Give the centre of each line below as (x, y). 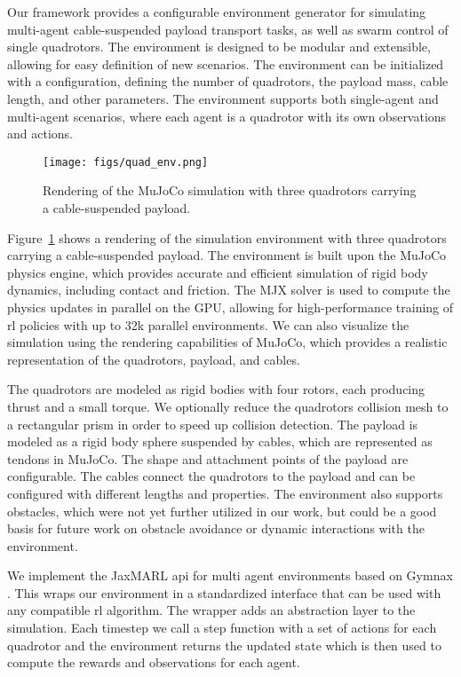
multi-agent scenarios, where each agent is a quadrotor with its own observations (227, 116)
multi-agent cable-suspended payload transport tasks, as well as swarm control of (228, 29)
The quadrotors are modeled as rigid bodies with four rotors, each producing (216, 389)
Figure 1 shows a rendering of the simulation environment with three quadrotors (227, 237)
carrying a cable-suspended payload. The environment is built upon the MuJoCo (227, 255)
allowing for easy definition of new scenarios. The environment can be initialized (226, 63)
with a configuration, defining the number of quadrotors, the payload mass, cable (228, 81)
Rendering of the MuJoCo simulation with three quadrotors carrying (230, 190)
